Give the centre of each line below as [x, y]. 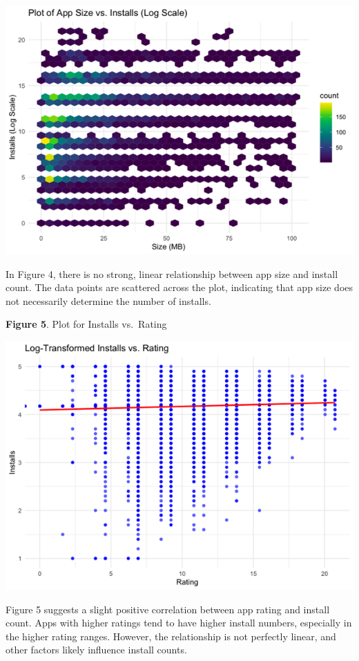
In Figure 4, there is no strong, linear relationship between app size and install [172, 273]
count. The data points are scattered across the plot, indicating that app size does [179, 287]
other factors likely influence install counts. [96, 650]
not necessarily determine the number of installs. [108, 300]
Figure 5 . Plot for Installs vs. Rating [86, 324]
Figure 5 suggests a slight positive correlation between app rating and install [168, 609]
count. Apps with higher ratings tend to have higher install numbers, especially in [179, 623]
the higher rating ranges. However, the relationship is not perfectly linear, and [171, 636]
